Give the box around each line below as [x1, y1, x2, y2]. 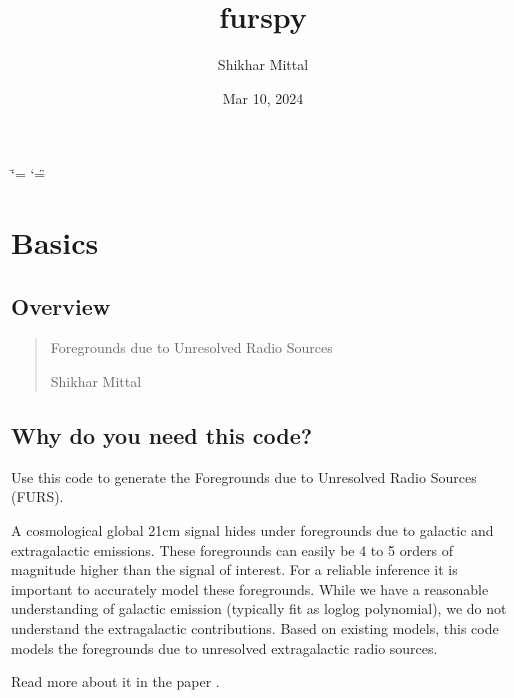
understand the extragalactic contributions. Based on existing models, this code [11, 618, 499, 639]
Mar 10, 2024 [222, 87, 304, 108]
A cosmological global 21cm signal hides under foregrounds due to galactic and [11, 520, 494, 541]
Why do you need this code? [11, 420, 313, 451]
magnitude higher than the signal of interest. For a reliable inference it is [11, 559, 458, 580]
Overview [11, 290, 111, 321]
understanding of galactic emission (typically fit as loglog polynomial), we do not [11, 598, 507, 619]
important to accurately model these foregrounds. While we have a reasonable [11, 578, 489, 599]
